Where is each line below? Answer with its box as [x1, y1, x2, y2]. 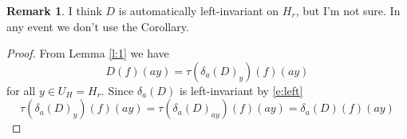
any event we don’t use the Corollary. [6, 18, 189, 34]
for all [6, 81, 36, 98]
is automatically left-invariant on [118, 2, 279, 18]
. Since [101, 81, 134, 98]
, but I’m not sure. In [295, 2, 401, 18]
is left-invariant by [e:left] [179, 81, 303, 98]
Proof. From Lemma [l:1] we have [6, 45, 169, 62]
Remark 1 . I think [6, 2, 102, 18]
